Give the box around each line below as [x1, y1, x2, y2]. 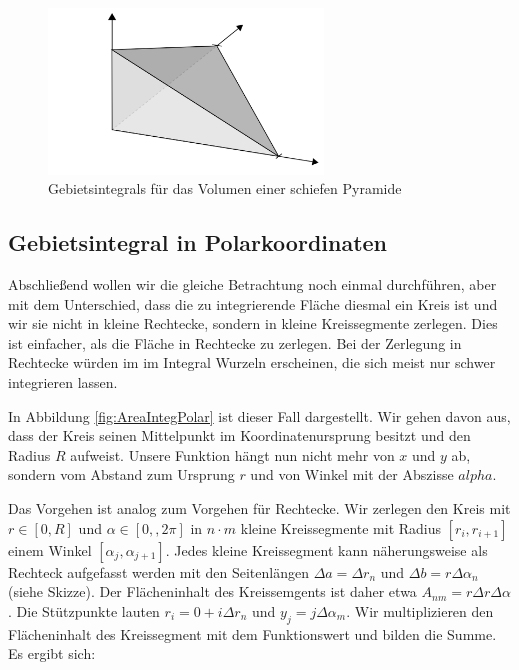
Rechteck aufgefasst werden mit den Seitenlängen [8, 561, 309, 582]
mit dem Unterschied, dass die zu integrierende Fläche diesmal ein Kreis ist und [8, 293, 498, 314]
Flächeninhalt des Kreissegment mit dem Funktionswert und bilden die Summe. [8, 623, 497, 644]
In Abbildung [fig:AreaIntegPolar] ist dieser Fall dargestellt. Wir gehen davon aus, [8, 405, 511, 426]
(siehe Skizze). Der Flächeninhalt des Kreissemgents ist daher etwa [8, 581, 417, 602]
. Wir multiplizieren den [346, 600, 494, 621]
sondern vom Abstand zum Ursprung [8, 464, 235, 485]
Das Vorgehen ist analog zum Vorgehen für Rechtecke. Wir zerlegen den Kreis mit [8, 497, 511, 518]
